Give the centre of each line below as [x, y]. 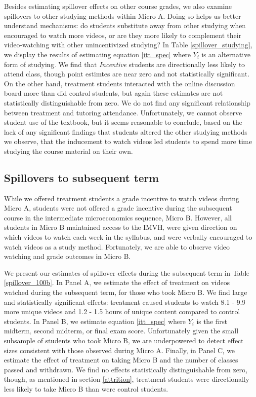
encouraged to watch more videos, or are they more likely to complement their [123, 35]
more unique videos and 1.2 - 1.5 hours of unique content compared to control [122, 311]
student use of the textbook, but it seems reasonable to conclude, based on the [123, 122]
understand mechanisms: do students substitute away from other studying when [125, 25]
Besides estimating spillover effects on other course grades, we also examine [118, 6]
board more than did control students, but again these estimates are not [113, 93]
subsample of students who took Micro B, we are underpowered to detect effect [124, 341]
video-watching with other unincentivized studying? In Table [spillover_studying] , [128, 45]
